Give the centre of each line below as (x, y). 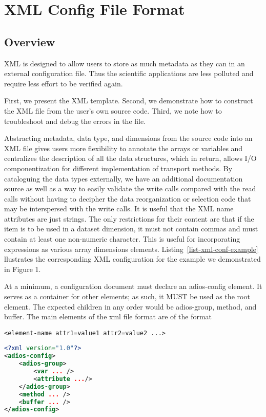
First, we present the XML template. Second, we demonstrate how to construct (129, 101)
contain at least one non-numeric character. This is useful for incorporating (122, 239)
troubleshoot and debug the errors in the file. (75, 121)
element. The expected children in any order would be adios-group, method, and (130, 306)
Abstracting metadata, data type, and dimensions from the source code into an (128, 138)
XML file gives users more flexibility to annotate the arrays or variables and (124, 148)
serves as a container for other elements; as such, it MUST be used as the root (127, 296)
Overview (30, 41)
